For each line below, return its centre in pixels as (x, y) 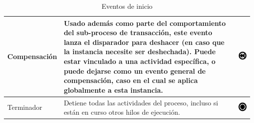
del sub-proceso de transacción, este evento (138, 32)
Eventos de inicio (127, 6)
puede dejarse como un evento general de (135, 71)
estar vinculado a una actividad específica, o (140, 61)
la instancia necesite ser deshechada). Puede (140, 51)
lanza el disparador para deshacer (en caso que (144, 42)
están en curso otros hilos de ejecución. (122, 112)
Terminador (25, 107)
